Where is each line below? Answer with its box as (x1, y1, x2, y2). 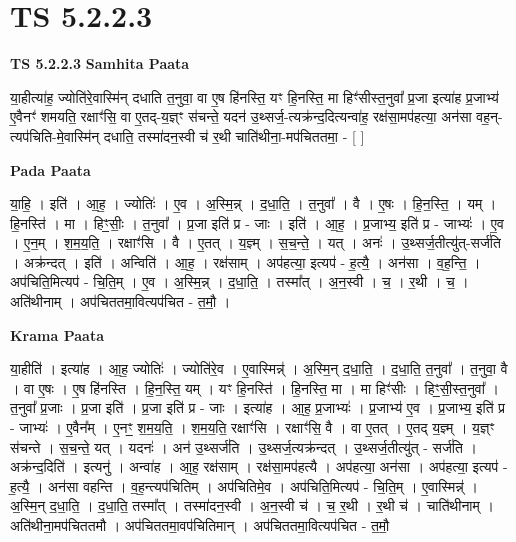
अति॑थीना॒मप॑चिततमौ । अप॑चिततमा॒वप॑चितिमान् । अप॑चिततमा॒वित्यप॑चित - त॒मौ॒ (10, 515, 390, 535)
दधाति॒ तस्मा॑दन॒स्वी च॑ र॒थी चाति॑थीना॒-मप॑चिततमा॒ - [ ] (103, 125, 365, 146)
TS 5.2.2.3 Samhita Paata (10, 53, 190, 74)
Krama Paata (10, 324, 104, 345)
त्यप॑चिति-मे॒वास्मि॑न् (10, 125, 100, 146)
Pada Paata (10, 159, 91, 180)
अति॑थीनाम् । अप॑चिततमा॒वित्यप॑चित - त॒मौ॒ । (10, 291, 231, 312)
